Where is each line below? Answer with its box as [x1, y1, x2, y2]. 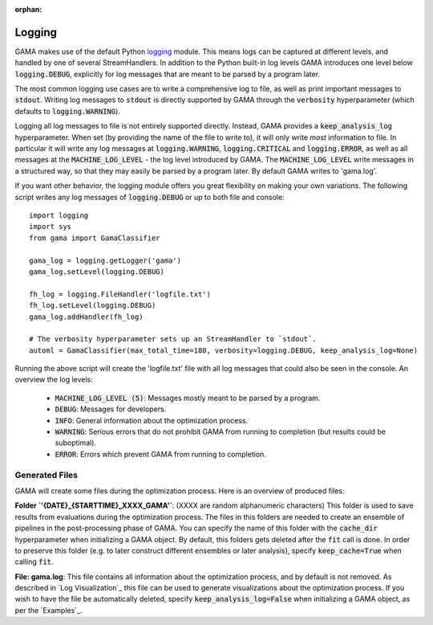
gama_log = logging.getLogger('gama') [29, 255, 182, 265]
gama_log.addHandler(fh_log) [29, 312, 144, 321]
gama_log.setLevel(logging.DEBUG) [29, 267, 164, 276]
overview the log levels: [14, 374, 94, 385]
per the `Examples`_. [14, 605, 83, 615]
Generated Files [14, 469, 79, 480]
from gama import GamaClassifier [29, 233, 160, 243]
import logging [29, 210, 89, 220]
